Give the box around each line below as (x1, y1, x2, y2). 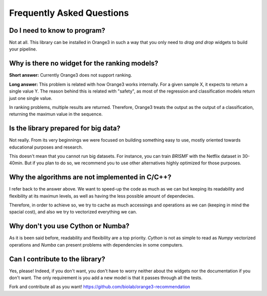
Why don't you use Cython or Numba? (9, 222, 130, 230)
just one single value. (9, 95, 52, 101)
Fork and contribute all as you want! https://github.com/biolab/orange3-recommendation (9, 284, 190, 290)
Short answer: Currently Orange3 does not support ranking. (9, 72, 132, 78)
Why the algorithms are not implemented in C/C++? (9, 173, 172, 182)
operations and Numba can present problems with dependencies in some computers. (9, 242, 183, 247)
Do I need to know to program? (9, 26, 106, 35)
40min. (9, 160, 24, 166)
